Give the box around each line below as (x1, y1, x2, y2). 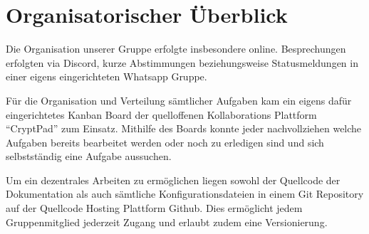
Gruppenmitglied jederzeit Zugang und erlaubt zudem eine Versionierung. (6, 214, 328, 229)
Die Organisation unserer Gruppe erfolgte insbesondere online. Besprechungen (6, 41, 346, 56)
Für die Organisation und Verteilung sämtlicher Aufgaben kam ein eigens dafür (6, 92, 352, 107)
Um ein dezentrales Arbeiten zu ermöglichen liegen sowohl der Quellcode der (6, 172, 341, 187)
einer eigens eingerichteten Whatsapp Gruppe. (6, 69, 207, 84)
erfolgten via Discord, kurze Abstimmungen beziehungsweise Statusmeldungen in (6, 55, 358, 70)
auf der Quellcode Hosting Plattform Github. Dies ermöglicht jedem (6, 201, 303, 216)
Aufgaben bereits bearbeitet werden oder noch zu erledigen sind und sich (6, 134, 324, 149)
